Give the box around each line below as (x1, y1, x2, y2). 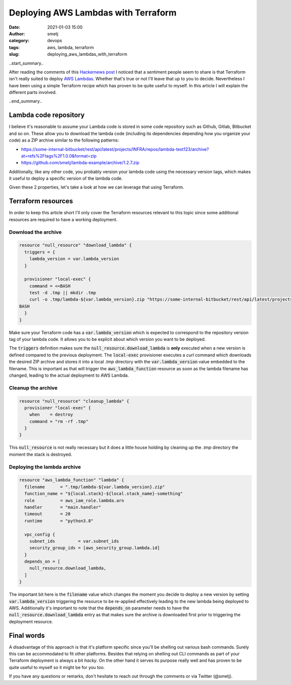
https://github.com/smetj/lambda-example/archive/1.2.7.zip (21, 160, 140, 166)
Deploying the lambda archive (9, 463, 81, 470)
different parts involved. (9, 90, 57, 96)
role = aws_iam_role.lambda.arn (24, 497, 125, 503)
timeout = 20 (24, 511, 71, 517)
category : (9, 38, 30, 44)
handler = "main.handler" (24, 504, 101, 510)
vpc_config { (24, 531, 55, 537)
